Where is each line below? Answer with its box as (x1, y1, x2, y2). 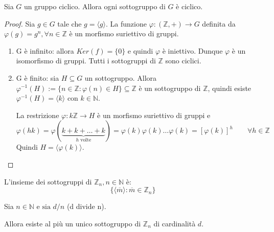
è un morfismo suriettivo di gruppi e (97, 109, 211, 120)
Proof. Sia (4, 18, 35, 29)
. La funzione (106, 18, 147, 29)
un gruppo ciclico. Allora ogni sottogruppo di (24, 1, 166, 11)
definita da (202, 18, 236, 29)
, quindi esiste (208, 82, 252, 93)
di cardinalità (153, 218, 196, 228)
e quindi (127, 45, 153, 56)
